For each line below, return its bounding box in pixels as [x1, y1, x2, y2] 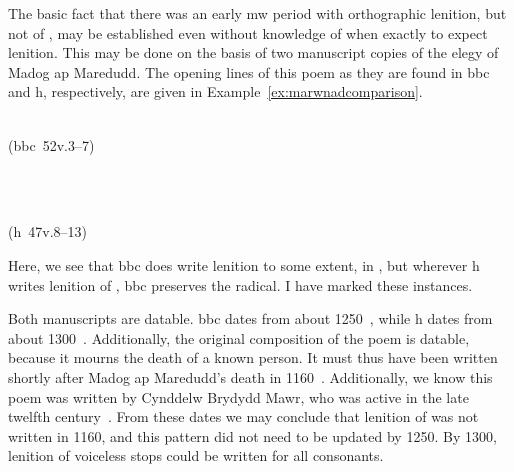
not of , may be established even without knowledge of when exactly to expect [8, 22, 488, 43]
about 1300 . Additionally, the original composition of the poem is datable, [8, 327, 470, 348]
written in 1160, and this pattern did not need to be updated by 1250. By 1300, [8, 425, 497, 446]
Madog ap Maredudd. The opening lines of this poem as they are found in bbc [8, 61, 490, 82]
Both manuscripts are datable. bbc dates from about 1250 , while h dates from [8, 308, 493, 329]
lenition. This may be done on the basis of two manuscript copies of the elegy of [8, 42, 499, 63]
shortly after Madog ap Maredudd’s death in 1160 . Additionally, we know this [8, 366, 493, 387]
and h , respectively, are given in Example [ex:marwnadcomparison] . [8, 81, 423, 102]
